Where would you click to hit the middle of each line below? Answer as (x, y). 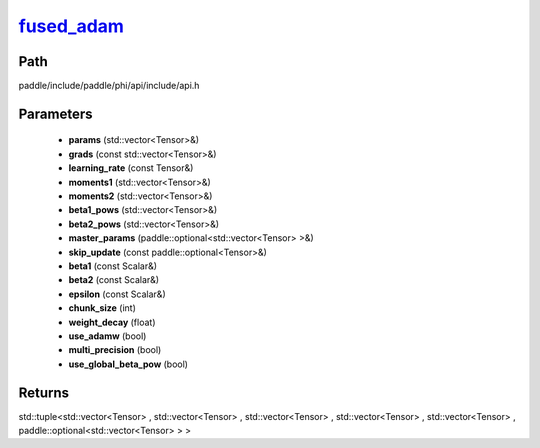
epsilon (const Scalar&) (117, 294)
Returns (44, 392)
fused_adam (71, 26)
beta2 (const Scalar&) (114, 280)
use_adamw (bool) (107, 336)
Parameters (55, 113)
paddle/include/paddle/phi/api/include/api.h (109, 86)
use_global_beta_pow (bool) (128, 364)
